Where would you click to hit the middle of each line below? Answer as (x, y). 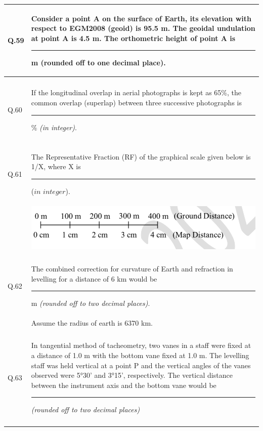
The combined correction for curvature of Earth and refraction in (132, 269)
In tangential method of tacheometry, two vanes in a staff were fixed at (141, 345)
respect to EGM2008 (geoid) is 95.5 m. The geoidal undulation (143, 28)
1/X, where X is (56, 166)
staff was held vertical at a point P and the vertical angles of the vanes (141, 365)
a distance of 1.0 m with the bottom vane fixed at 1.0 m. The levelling (140, 355)
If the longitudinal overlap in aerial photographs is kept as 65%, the (136, 92)
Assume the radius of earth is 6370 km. (92, 323)
